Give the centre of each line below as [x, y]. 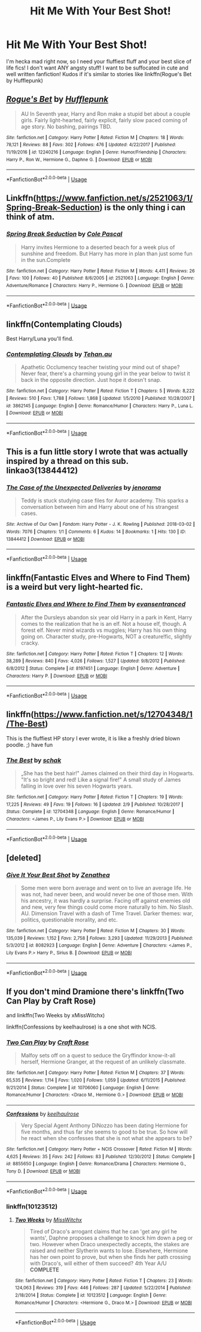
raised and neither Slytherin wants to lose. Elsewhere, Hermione [109, 1250]
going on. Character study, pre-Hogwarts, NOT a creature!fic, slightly [106, 636]
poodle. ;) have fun [30, 745]
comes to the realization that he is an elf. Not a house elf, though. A [103, 623]
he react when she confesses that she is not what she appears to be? [106, 1138]
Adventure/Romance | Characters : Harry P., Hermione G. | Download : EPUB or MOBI [95, 286]
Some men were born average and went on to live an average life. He [106, 888]
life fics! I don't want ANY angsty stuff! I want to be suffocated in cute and [97, 68]
